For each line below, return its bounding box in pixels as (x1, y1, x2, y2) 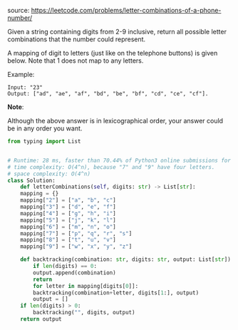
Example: (7, 71, 35, 78)
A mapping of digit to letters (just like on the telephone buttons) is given (7, 49, 218, 57)
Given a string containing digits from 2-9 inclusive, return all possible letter (7, 28, 227, 36)
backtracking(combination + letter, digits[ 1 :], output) (33, 289, 200, 297)
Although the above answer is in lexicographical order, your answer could (7, 117, 223, 125)
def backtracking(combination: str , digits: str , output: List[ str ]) (20, 256, 232, 263)
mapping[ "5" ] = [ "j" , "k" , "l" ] (20, 217, 116, 224)
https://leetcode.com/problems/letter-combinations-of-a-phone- (31, 6, 222, 14)
